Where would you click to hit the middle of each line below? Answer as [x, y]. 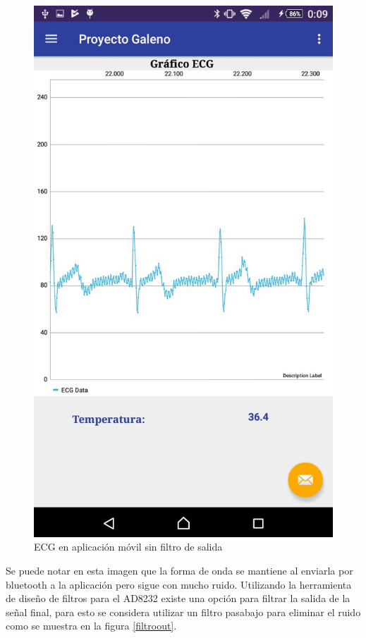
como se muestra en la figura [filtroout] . [91, 626]
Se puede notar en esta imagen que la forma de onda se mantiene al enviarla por [179, 570]
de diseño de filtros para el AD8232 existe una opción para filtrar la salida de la [178, 598]
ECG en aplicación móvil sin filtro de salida [128, 547]
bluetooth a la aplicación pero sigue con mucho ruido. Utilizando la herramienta [179, 584]
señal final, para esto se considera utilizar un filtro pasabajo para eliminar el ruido [183, 612]
